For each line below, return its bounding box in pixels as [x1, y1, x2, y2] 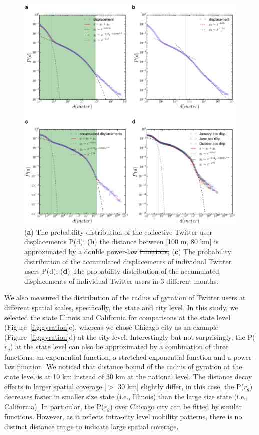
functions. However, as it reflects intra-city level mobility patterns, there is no [4, 411, 242, 422]
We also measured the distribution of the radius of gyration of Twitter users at [4, 292, 246, 303]
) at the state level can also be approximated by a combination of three [10, 341, 229, 352]
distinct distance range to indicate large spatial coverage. [4, 421, 179, 431]
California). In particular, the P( [4, 401, 104, 411]
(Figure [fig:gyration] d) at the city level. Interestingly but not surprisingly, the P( [4, 331, 255, 342]
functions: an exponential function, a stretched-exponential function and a [4, 351, 231, 362]
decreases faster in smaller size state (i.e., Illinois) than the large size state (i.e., [4, 391, 248, 402]
